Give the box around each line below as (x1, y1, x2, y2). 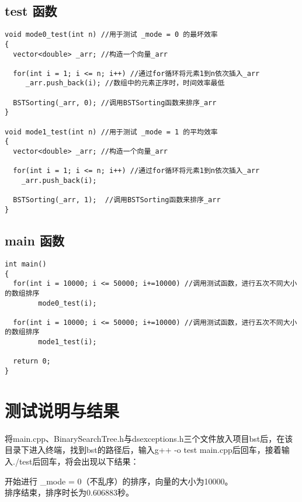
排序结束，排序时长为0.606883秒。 (5, 486, 134, 498)
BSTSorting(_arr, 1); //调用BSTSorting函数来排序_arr (13, 196, 221, 205)
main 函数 (5, 231, 65, 250)
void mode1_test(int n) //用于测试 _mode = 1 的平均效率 (5, 127, 218, 136)
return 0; (13, 357, 51, 366)
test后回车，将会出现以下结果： (19, 455, 139, 468)
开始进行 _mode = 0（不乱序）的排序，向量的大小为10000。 (5, 475, 233, 487)
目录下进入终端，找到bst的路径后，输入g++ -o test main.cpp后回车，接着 (5, 444, 282, 456)
